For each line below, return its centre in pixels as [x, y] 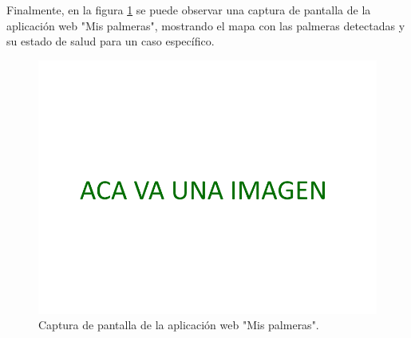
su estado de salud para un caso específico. [111, 41]
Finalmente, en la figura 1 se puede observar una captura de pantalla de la [189, 10]
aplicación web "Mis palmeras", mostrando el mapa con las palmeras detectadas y [206, 25]
